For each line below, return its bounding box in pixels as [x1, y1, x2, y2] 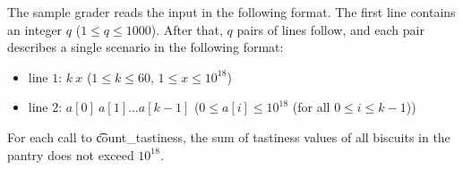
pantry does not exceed [7, 145, 134, 164]
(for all [292, 98, 330, 116]
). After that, [150, 20, 223, 38]
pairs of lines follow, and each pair [236, 20, 424, 38]
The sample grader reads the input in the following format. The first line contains [7, 3, 456, 21]
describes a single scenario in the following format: [7, 38, 284, 56]
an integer [7, 20, 63, 38]
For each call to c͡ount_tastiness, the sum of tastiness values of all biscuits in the [7, 127, 450, 146]
